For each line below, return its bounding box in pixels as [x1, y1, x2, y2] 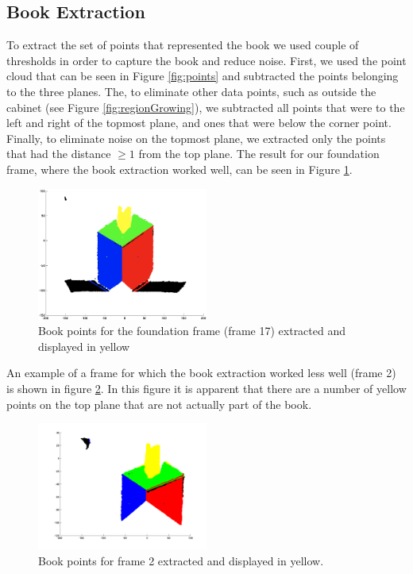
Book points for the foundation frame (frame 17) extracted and [38, 322, 346, 339]
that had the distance [6, 145, 111, 162]
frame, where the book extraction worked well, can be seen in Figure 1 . [6, 160, 353, 177]
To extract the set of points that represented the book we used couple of [6, 37, 359, 53]
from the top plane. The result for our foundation [138, 145, 380, 162]
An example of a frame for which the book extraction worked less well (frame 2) [6, 364, 396, 381]
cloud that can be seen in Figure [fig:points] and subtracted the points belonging [6, 67, 399, 84]
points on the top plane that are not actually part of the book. [6, 395, 312, 412]
